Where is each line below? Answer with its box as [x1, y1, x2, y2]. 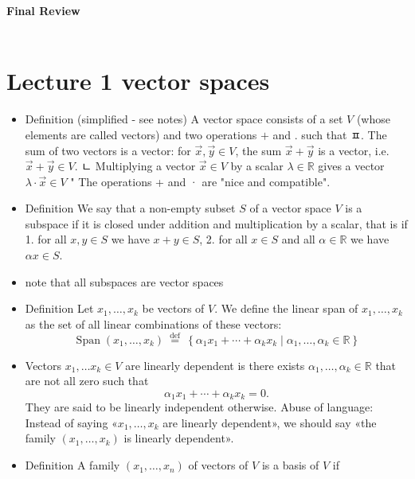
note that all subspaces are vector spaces [25, 273, 224, 290]
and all [281, 231, 315, 247]
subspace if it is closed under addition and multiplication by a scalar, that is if [25, 215, 408, 232]
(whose [356, 111, 390, 127]
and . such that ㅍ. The [272, 126, 387, 142]
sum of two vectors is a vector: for [25, 142, 191, 158]
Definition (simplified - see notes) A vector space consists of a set [25, 111, 343, 127]
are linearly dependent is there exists [125, 356, 305, 373]
